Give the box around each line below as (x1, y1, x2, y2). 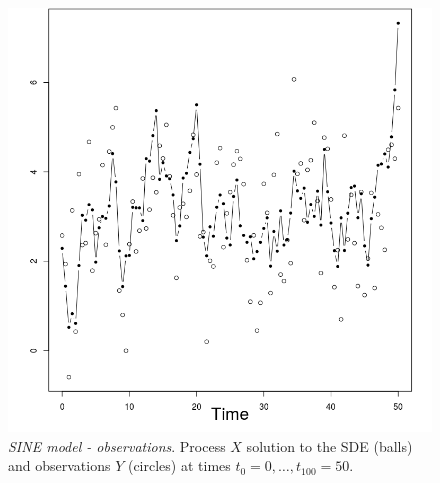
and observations (8, 455, 111, 476)
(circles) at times (127, 455, 231, 476)
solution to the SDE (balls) (246, 435, 413, 456)
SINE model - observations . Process (8, 435, 226, 456)
